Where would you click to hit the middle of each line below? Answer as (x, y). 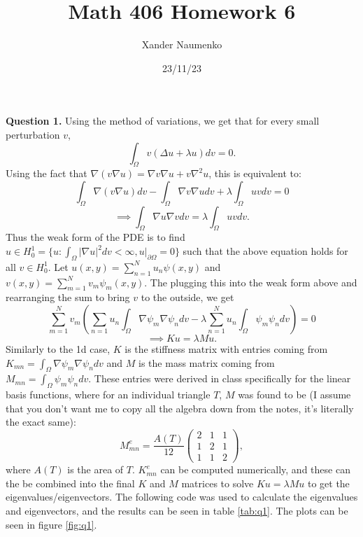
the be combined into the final (70, 483)
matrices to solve (218, 483)
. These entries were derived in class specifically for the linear (220, 378)
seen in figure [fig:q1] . (51, 524)
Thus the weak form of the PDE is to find (95, 237)
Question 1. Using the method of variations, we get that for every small (163, 121)
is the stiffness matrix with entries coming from (226, 349)
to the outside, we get (187, 297)
